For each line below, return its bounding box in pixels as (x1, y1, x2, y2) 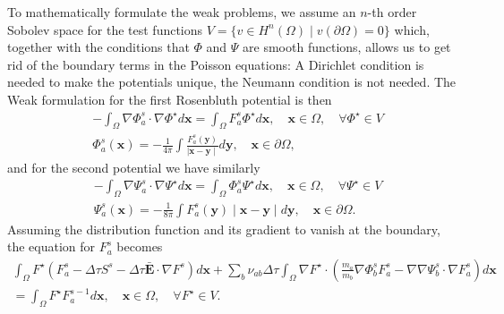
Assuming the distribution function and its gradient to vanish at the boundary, (7, 219, 440, 238)
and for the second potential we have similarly (7, 157, 261, 176)
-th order (367, 3, 417, 21)
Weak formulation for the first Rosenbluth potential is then (7, 89, 332, 108)
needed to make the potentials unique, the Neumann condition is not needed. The (7, 72, 457, 91)
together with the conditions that (7, 38, 190, 56)
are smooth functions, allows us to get (243, 38, 451, 56)
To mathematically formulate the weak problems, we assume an (7, 3, 356, 21)
